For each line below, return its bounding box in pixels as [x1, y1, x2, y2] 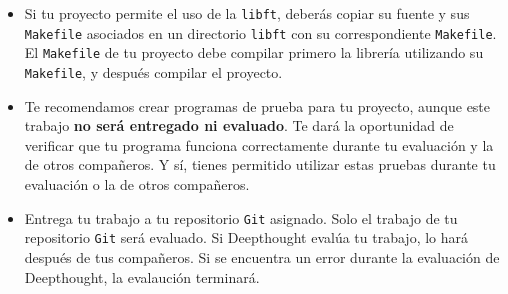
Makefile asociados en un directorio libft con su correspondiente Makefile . [24, 22, 497, 43]
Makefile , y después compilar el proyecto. [24, 61, 283, 82]
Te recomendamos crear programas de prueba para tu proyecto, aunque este [24, 95, 491, 116]
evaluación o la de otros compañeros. [24, 174, 250, 194]
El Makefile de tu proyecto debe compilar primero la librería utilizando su [24, 42, 484, 63]
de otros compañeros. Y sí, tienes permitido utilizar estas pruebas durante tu [24, 154, 496, 175]
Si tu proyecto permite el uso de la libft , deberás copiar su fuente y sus [24, 3, 470, 23]
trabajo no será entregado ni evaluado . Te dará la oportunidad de [24, 115, 454, 136]
